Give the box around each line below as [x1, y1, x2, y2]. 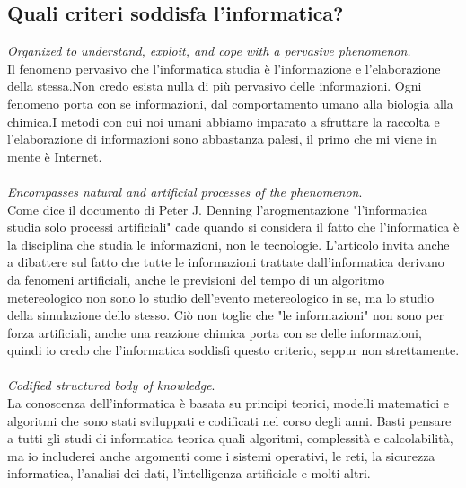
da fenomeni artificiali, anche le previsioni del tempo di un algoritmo [7, 270, 385, 288]
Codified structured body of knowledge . [7, 376, 215, 395]
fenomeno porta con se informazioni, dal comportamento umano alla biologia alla [7, 93, 453, 112]
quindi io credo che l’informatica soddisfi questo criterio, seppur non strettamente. [7, 341, 460, 359]
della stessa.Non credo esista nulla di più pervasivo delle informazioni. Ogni [7, 76, 422, 95]
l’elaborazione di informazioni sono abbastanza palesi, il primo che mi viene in [7, 129, 437, 148]
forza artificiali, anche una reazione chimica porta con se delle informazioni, [7, 323, 422, 342]
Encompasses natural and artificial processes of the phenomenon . [7, 182, 363, 200]
